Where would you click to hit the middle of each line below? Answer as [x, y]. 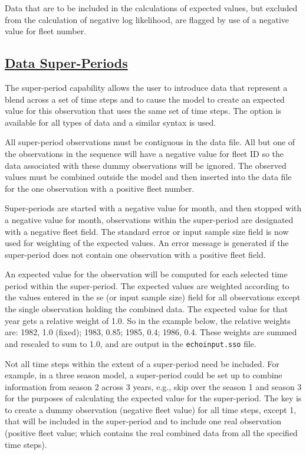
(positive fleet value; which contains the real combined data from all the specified [151, 433]
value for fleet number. [46, 31]
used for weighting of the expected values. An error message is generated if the [147, 243]
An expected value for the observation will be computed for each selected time [146, 274]
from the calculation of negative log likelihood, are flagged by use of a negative [147, 19]
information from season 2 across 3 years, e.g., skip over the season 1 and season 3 [153, 386]
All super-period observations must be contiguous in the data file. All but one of [150, 142]
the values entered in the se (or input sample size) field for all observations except [153, 297]
